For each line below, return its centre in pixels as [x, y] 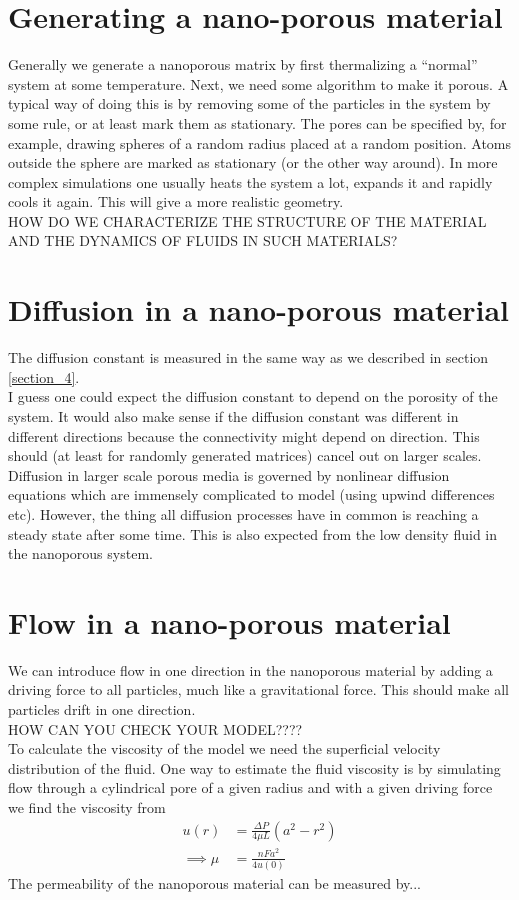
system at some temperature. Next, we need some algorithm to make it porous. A [258, 83]
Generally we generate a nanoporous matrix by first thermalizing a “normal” [243, 64]
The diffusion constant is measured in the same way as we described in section [248, 357]
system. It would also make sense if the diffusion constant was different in [233, 415]
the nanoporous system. [80, 553]
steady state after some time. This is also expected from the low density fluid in [253, 533]
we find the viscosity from [87, 807]
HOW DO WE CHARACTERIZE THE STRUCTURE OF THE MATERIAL [247, 220]
